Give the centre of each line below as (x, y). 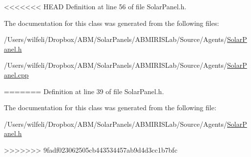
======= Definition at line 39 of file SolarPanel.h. (84, 91)
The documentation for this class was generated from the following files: (112, 23)
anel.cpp (16, 74)
